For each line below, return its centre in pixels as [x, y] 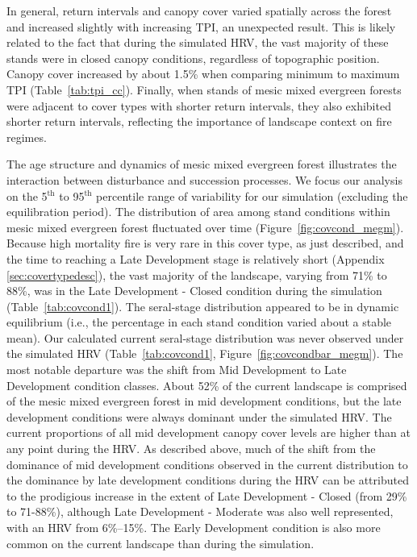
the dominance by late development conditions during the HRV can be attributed [208, 480]
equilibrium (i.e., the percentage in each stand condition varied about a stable [199, 322]
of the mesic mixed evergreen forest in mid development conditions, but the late [204, 401]
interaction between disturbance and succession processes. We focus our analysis [204, 179]
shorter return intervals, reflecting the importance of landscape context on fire [199, 121]
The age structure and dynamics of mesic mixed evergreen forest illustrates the [202, 164]
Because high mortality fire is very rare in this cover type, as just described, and [205, 243]
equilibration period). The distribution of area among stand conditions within [198, 212]
